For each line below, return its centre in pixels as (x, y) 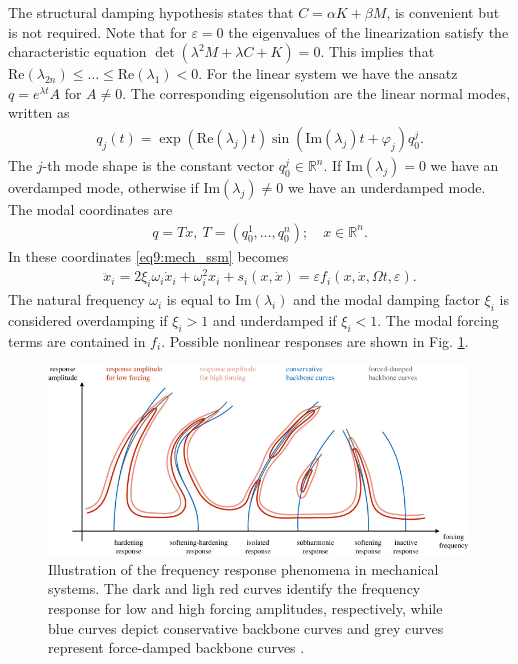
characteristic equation (77, 51)
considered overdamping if (88, 319)
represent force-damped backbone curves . (176, 647)
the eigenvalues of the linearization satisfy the (368, 31)
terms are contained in (77, 340)
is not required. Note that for (97, 31)
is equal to (198, 299)
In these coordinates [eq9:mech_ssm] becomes (148, 255)
